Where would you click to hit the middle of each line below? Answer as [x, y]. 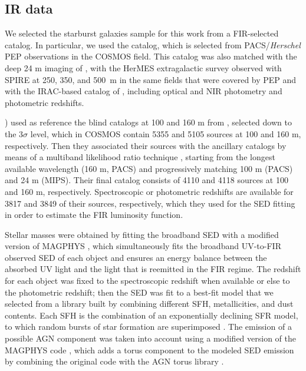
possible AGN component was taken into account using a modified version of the [151, 338]
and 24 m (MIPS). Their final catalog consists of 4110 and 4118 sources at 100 [147, 180]
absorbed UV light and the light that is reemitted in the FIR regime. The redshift [153, 269]
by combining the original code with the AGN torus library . [114, 361]
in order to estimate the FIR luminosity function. [94, 215]
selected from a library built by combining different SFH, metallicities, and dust [149, 304]
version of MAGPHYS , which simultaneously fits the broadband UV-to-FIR [143, 246]
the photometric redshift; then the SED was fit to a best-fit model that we [139, 292]
